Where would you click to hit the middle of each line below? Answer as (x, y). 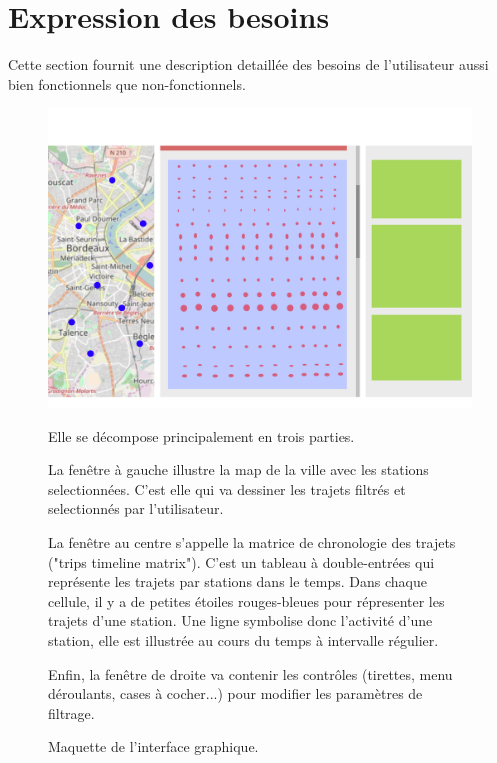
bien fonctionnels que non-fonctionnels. (127, 83)
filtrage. (71, 712)
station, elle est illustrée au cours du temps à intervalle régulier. (243, 640)
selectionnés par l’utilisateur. (136, 508)
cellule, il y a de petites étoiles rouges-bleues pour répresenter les (246, 600)
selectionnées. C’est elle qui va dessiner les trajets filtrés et (227, 488)
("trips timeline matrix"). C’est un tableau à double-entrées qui (241, 561)
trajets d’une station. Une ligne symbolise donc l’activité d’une (240, 620)
